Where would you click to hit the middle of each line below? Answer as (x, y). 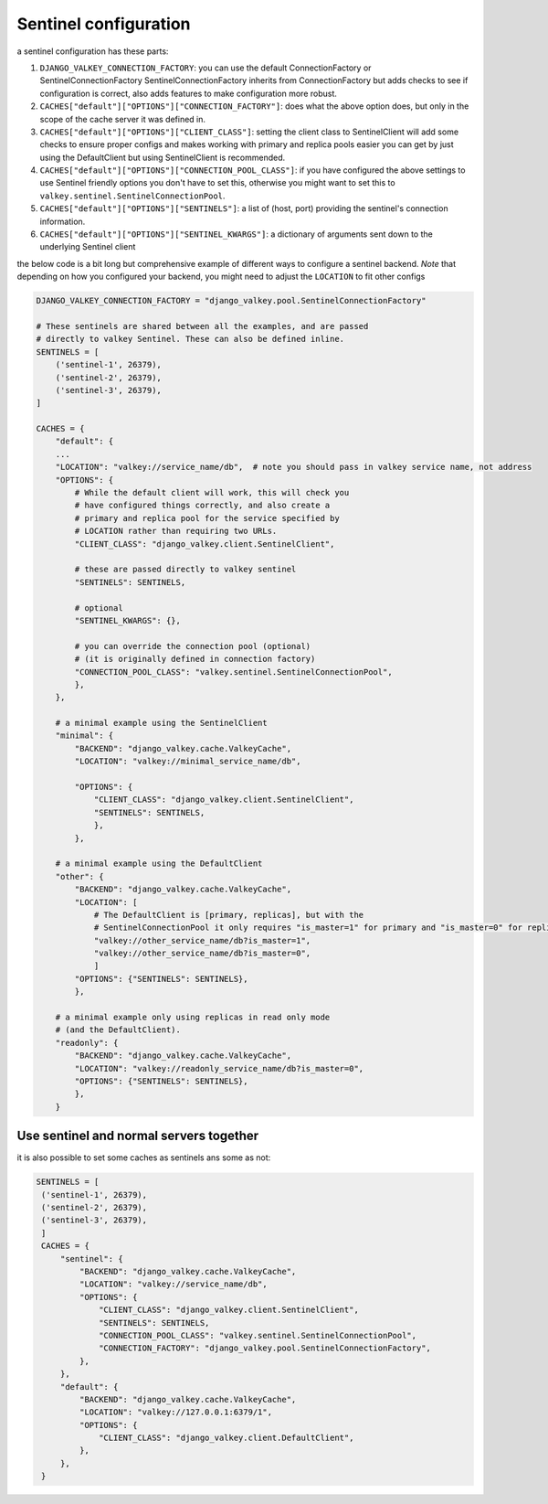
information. (63, 221)
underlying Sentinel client (88, 247)
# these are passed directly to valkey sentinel (185, 570)
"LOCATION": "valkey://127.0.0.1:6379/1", (176, 1412)
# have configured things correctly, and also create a (202, 506)
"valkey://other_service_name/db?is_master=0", (202, 954)
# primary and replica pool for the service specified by (207, 518)
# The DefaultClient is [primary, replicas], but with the (229, 915)
